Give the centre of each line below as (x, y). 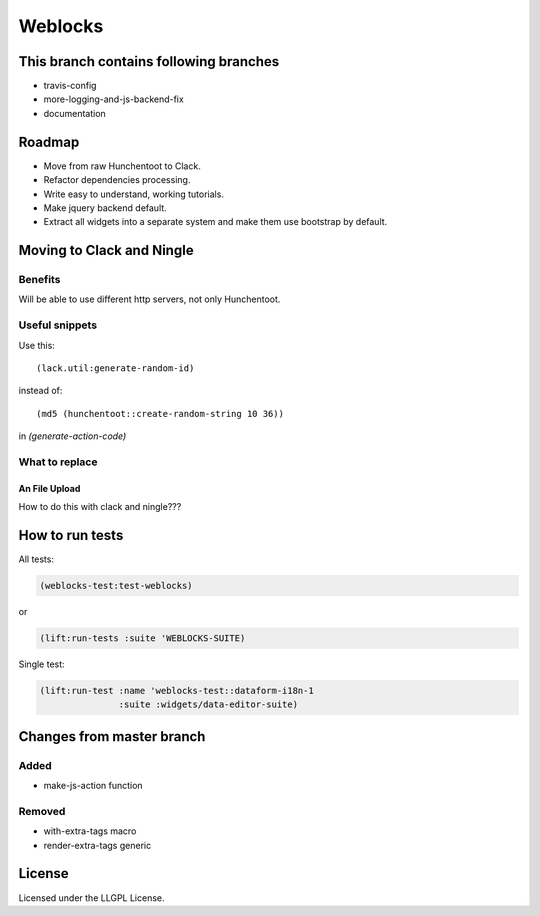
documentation (75, 113)
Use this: (36, 345)
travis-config (70, 86)
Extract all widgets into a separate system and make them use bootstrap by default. (215, 222)
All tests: (36, 559)
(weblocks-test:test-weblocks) (116, 586)
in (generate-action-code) (72, 436)
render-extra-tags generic (97, 845)
